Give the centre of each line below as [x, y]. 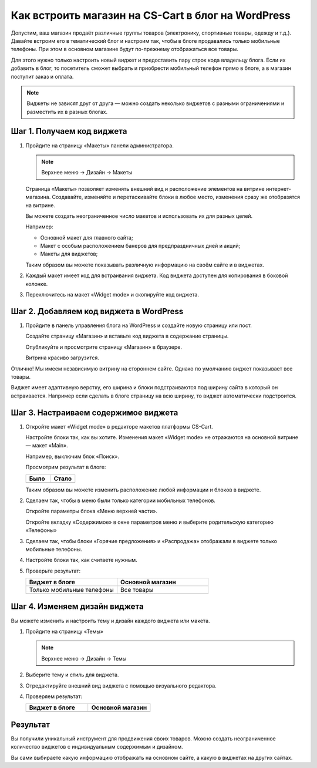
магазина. [38, 197]
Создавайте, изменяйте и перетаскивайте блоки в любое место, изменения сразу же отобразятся [176, 197]
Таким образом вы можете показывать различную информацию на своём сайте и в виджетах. [145, 265]
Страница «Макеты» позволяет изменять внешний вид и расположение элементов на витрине [145, 188]
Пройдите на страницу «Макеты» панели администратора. [100, 145]
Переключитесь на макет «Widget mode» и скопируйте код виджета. [112, 295]
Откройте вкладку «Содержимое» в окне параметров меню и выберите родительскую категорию [150, 522]
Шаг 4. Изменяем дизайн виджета [77, 607]
